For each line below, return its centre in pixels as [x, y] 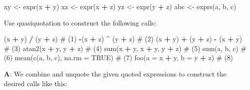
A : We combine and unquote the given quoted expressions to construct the [115, 73]
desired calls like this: [36, 83]
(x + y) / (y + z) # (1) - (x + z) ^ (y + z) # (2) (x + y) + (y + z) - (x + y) [123, 39]
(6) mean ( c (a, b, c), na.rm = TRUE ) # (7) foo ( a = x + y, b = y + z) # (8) [118, 58]
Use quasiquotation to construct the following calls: [80, 22]
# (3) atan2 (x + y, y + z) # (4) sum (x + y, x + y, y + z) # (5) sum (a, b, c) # [125, 48]
